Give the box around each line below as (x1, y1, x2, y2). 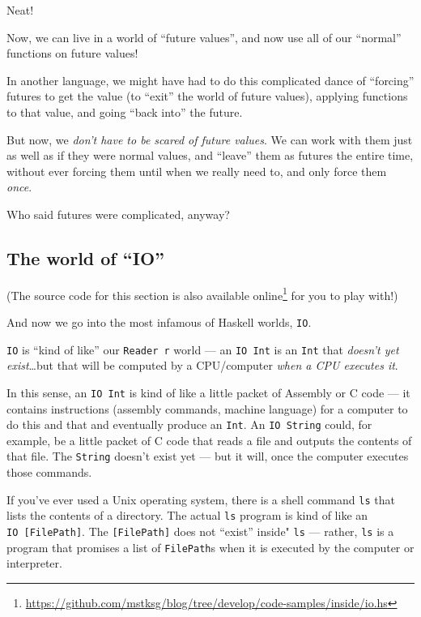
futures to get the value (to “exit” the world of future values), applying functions (6, 88, 408, 105)
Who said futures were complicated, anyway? (6, 205, 230, 222)
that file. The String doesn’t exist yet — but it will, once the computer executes (6, 448, 409, 465)
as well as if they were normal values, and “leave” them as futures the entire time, (6, 147, 414, 164)
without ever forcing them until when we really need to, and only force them (6, 162, 387, 179)
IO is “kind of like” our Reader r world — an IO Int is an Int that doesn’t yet (6, 341, 399, 358)
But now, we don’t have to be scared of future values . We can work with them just (6, 131, 413, 148)
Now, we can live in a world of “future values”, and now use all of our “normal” (6, 28, 402, 45)
